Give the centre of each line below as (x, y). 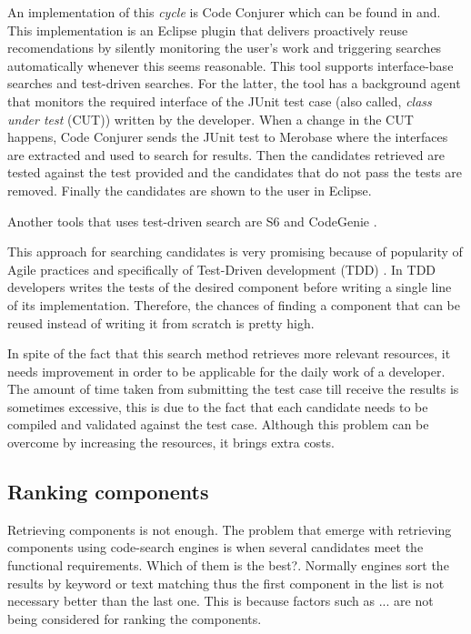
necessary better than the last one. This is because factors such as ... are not (220, 601)
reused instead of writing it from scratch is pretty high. (161, 322)
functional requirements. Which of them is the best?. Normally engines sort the (228, 565)
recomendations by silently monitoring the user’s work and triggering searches (225, 48)
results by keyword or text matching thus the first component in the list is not (226, 583)
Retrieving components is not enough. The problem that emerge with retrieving (230, 529)
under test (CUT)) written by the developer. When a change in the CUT (210, 119)
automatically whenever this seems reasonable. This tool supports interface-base (230, 65)
